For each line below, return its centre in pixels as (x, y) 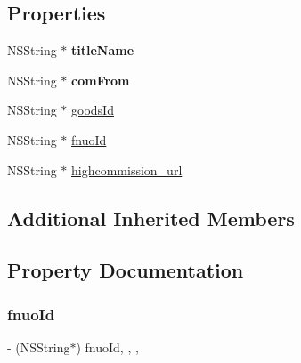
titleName (103, 50)
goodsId (93, 110)
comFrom (101, 80)
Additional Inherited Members (151, 218)
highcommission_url (127, 169)
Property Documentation (126, 270)
